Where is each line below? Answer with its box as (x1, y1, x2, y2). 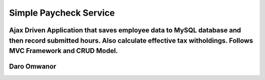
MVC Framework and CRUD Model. (9, 47, 118, 55)
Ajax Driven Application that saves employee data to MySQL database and (9, 26, 241, 34)
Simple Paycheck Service (9, 7, 115, 18)
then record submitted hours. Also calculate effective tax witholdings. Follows (9, 36, 253, 45)
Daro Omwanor (9, 62, 56, 71)
